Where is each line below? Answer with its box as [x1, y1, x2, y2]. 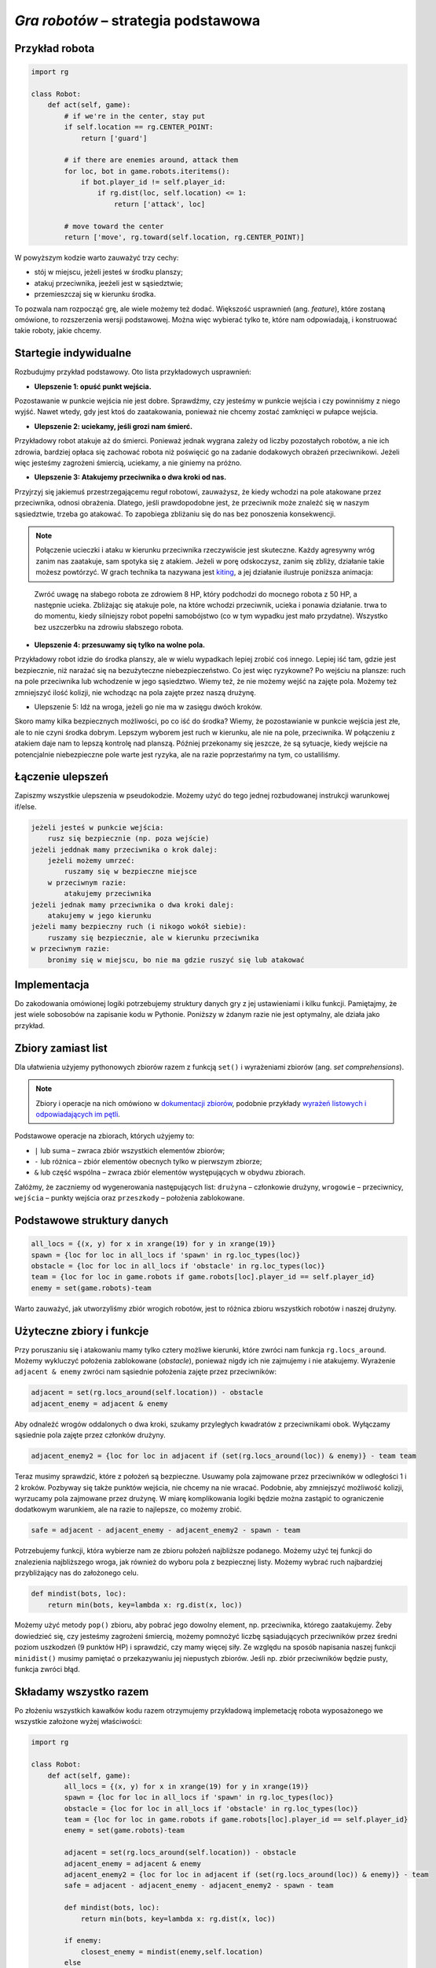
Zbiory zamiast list [14, 1041, 108, 1055]
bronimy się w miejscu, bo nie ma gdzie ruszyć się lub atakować [47, 955, 305, 964]
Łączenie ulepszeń [14, 770, 109, 783]
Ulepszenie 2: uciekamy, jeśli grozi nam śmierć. [34, 421, 192, 431]
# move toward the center [64, 221, 164, 231]
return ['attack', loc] [114, 199, 206, 209]
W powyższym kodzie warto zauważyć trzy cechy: [14, 253, 179, 262]
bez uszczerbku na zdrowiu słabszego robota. [34, 622, 184, 631]
